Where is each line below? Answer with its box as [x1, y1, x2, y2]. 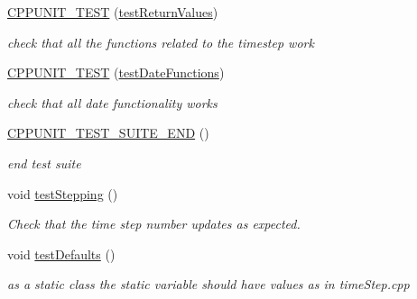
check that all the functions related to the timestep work [7, 32, 314, 51]
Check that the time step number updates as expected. [7, 214, 301, 233]
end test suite [7, 153, 81, 172]
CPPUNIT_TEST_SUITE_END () [7, 123, 209, 142]
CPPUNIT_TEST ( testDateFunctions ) [7, 63, 225, 82]
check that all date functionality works [7, 93, 218, 112]
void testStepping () [7, 184, 118, 203]
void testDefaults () [7, 244, 116, 263]
